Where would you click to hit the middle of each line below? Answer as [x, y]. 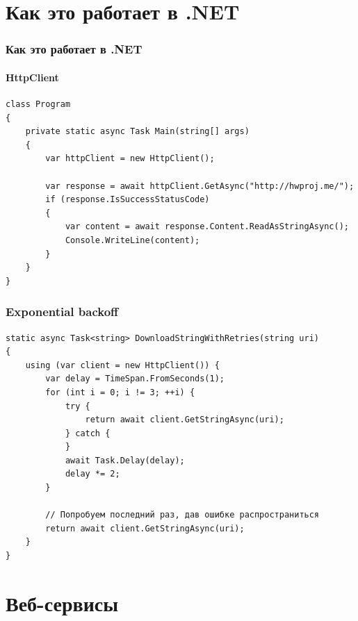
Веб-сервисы [62, 603]
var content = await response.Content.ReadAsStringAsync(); [207, 227]
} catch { [88, 433]
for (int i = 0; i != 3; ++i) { [120, 392]
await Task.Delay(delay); [125, 460]
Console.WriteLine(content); [132, 240]
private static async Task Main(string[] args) [137, 132]
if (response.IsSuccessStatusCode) [128, 200]
